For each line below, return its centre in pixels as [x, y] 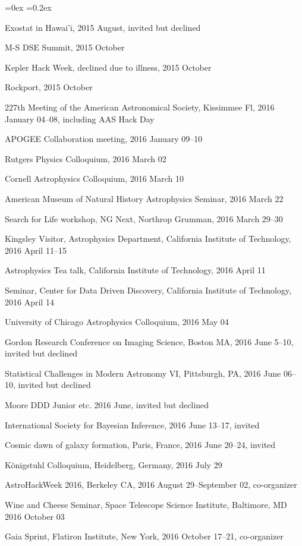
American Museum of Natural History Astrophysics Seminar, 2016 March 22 [144, 198]
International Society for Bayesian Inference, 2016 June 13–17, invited [132, 425]
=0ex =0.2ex [28, 7]
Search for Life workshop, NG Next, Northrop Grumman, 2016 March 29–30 [144, 218]
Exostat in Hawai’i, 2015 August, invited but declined [103, 27]
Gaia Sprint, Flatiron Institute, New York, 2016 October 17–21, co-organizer [144, 536]
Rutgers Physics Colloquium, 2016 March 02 [86, 158]
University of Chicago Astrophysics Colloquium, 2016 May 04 [117, 322]
